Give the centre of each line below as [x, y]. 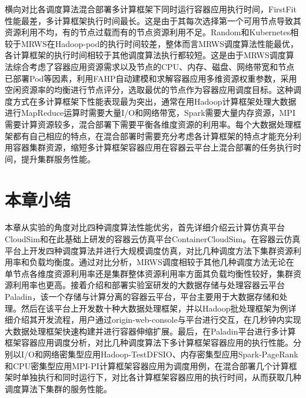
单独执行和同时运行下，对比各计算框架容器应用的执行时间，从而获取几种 [161, 377]
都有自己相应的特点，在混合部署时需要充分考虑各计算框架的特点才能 [144, 136]
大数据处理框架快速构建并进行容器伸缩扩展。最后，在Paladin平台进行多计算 [150, 331]
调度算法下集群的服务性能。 [58, 388]
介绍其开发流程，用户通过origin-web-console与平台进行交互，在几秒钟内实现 [157, 320]
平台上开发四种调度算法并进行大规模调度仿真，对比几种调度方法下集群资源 [149, 250]
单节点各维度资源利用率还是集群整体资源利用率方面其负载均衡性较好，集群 [149, 273]
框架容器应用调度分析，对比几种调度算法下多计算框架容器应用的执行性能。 [149, 342]
